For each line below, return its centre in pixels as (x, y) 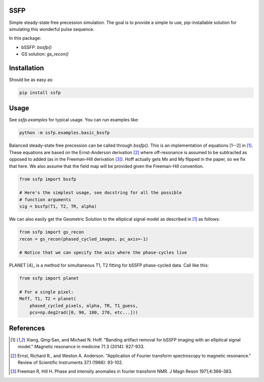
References (27, 328)
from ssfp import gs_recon (52, 232)
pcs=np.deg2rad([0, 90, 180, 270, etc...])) (84, 313)
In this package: (25, 38)
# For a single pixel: (46, 292)
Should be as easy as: (31, 79)
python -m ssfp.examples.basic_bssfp (65, 133)
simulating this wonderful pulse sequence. (52, 29)
